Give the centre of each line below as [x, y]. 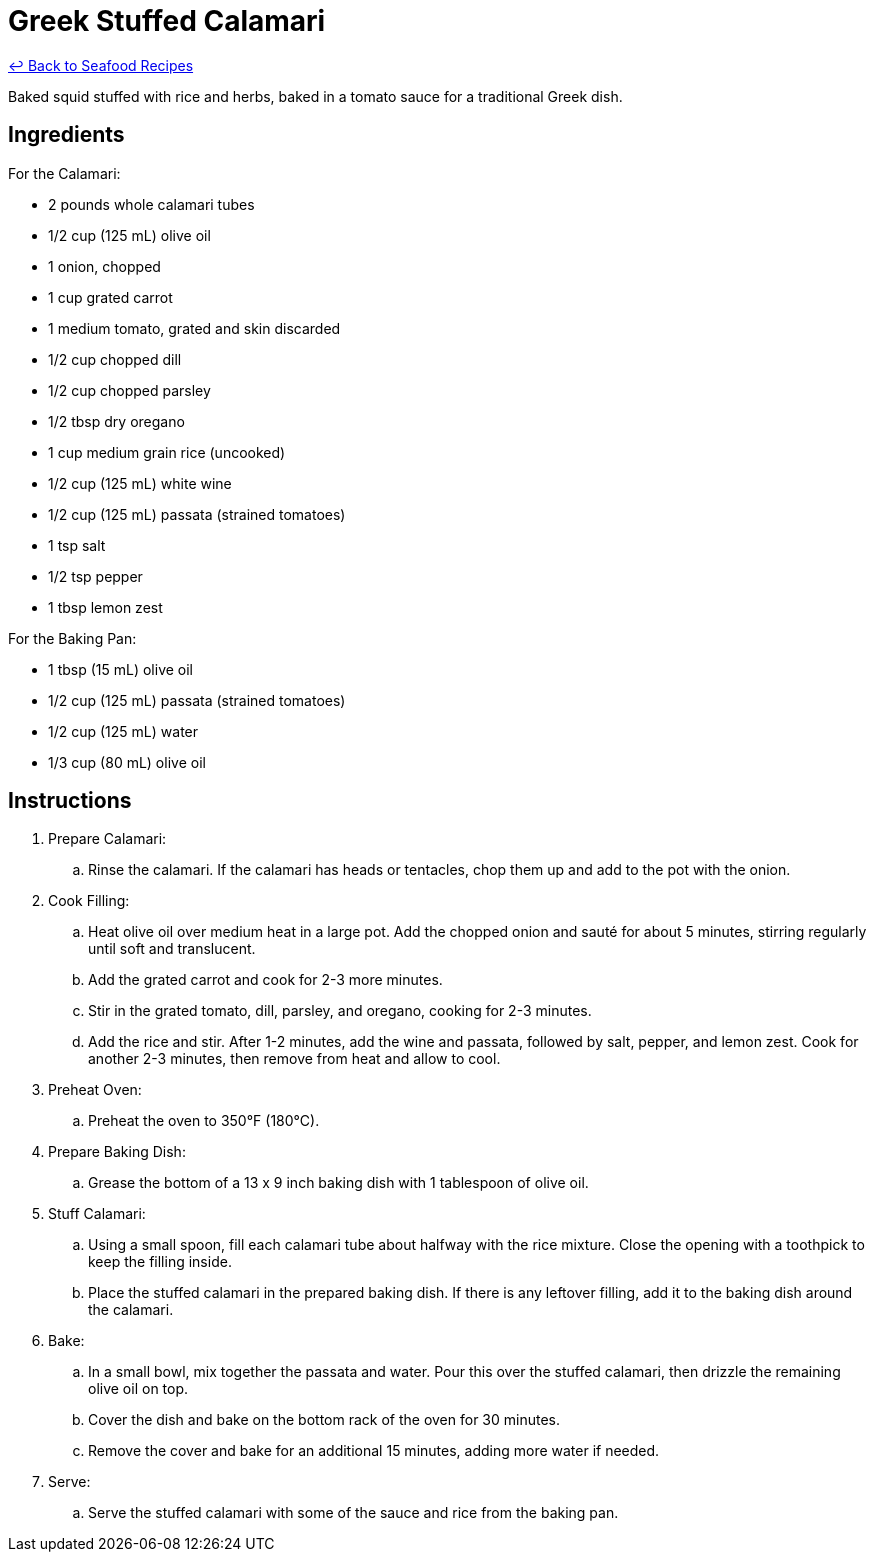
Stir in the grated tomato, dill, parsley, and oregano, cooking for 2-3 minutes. [340, 1011]
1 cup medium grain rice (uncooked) [167, 452]
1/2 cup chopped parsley [129, 390]
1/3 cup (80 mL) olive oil [127, 762]
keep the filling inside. [160, 1262]
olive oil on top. [138, 1389]
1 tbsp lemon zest [105, 607]
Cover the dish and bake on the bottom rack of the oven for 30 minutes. [324, 1420]
